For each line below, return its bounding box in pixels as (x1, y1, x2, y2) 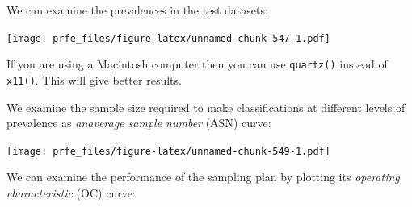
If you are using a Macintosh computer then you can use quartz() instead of (6, 56, 388, 72)
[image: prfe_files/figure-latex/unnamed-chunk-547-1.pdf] (6, 32, 330, 44)
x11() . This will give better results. (6, 71, 182, 88)
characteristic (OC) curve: (6, 184, 136, 201)
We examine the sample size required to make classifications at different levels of (6, 98, 406, 115)
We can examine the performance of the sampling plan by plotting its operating (6, 168, 400, 185)
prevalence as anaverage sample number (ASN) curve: (6, 114, 271, 131)
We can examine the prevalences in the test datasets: (6, 2, 268, 18)
